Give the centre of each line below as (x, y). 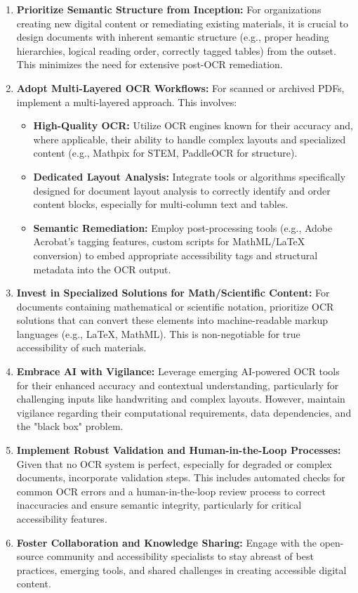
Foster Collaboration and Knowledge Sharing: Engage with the (166, 542)
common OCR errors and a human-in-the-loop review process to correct (171, 491)
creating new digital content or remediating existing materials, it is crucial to (182, 23)
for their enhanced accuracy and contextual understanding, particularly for (178, 385)
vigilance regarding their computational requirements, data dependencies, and (184, 412)
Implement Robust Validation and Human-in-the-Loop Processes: (179, 450)
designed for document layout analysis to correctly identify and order (182, 190)
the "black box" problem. (70, 426)
